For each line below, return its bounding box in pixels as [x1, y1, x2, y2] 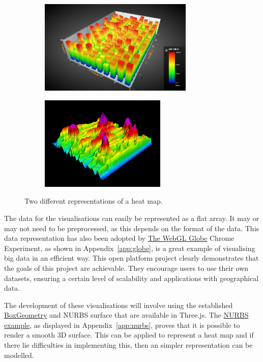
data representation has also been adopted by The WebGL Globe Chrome [4, 233, 235, 243]
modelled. [4, 349, 34, 360]
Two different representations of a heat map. [24, 196, 163, 206]
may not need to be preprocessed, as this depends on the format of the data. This [4, 222, 259, 233]
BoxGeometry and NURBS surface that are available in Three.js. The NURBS [4, 310, 249, 320]
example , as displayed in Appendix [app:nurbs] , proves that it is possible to [4, 319, 240, 330]
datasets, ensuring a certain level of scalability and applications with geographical [4, 272, 259, 283]
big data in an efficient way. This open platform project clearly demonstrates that [4, 253, 259, 263]
